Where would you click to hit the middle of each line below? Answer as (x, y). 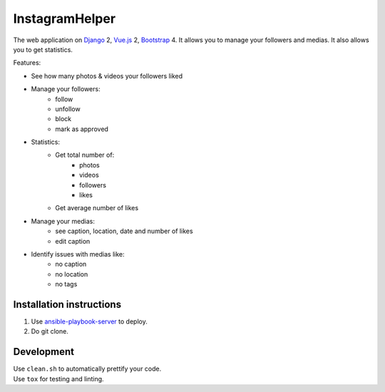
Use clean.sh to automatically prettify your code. (87, 369)
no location (72, 274)
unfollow (68, 109)
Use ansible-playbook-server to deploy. (89, 321)
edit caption (73, 241)
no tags (66, 284)
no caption (71, 264)
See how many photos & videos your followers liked (107, 76)
